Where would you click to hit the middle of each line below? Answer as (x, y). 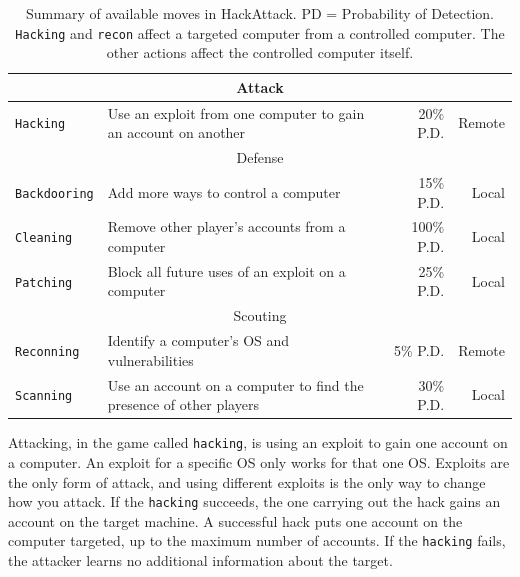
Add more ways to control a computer (224, 191)
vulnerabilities (150, 359)
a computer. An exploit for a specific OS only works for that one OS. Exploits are (259, 461)
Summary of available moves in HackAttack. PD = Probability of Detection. (260, 13)
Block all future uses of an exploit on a (226, 270)
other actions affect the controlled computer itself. (260, 52)
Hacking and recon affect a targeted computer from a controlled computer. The (260, 32)
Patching (44, 282)
